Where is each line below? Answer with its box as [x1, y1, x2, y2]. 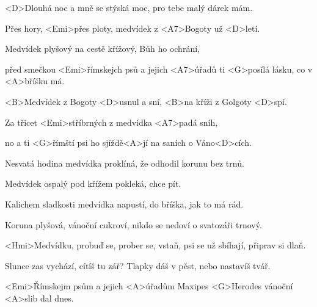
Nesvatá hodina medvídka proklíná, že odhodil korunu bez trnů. [5, 156, 244, 169]
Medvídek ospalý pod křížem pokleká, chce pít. [5, 177, 181, 190]
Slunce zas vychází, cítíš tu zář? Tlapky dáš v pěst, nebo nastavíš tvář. [5, 259, 271, 272]
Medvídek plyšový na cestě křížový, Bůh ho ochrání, [5, 42, 200, 55]
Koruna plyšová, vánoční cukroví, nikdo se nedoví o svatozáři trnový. [5, 218, 262, 231]
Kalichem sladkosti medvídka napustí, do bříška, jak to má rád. [5, 197, 244, 210]
